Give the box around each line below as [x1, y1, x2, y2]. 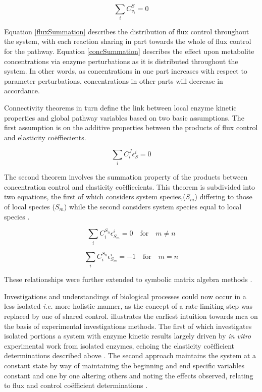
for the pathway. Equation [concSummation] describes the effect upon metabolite [4, 46, 254, 57]
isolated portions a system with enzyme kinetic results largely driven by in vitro [4, 330, 251, 341]
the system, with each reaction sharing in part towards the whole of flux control [4, 36, 251, 46]
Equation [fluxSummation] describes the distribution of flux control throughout [4, 26, 249, 36]
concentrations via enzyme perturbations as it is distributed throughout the [4, 55, 238, 66]
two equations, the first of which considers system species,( [4, 191, 186, 202]
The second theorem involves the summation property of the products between [4, 172, 248, 182]
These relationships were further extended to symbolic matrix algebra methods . [4, 274, 252, 285]
